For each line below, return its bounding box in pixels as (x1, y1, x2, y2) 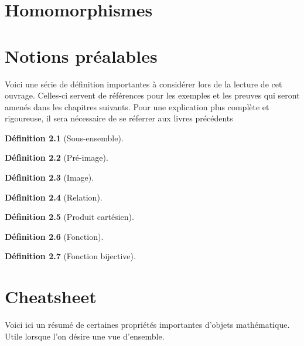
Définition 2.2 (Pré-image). (5, 151, 108, 164)
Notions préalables (5, 43, 158, 67)
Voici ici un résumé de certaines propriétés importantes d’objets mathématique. (5, 318, 290, 331)
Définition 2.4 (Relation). (5, 191, 103, 203)
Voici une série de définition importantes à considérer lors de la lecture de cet (5, 77, 282, 90)
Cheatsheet (5, 284, 97, 308)
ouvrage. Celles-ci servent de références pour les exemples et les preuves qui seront (5, 89, 300, 101)
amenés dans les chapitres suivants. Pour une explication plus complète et (5, 100, 269, 113)
